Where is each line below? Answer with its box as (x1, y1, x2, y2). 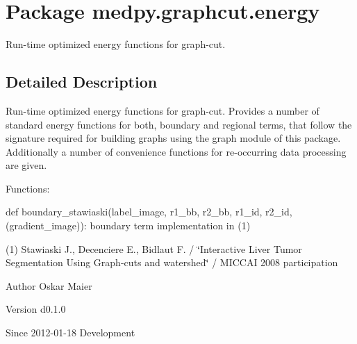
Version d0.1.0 (6, 302, 66, 316)
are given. (6, 158, 47, 172)
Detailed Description (6, 71, 158, 92)
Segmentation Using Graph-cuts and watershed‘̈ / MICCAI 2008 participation (6, 255, 338, 270)
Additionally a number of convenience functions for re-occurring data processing (6, 144, 347, 158)
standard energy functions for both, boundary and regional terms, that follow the (6, 117, 352, 131)
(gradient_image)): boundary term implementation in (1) (6, 218, 251, 233)
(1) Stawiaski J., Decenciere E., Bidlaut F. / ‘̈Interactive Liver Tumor (6, 241, 302, 256)
